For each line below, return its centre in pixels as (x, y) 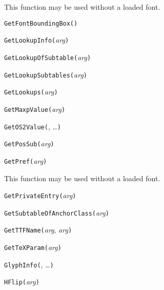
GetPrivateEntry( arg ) (40, 195)
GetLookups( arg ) (31, 92)
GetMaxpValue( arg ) (35, 109)
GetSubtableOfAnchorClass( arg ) (57, 212)
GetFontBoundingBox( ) (41, 23)
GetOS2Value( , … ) (33, 126)
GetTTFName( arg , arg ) (38, 230)
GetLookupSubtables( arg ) (46, 74)
